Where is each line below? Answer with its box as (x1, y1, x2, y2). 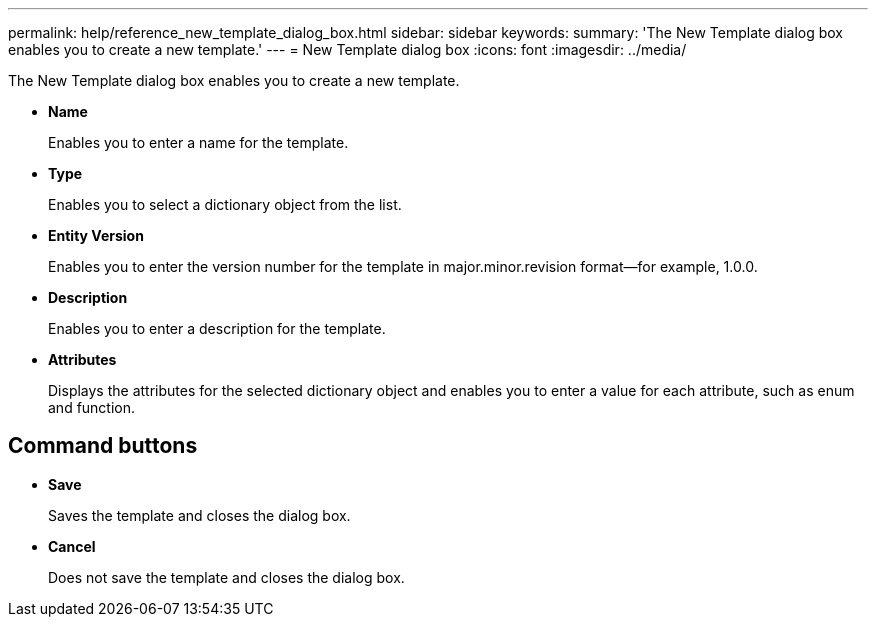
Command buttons (8, 433, 198, 459)
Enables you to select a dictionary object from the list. (48, 196, 402, 213)
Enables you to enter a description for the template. (48, 320, 386, 337)
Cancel (48, 537, 96, 555)
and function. (48, 399, 136, 416)
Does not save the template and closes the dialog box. (48, 568, 405, 586)
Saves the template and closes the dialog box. (48, 506, 351, 524)
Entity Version (48, 227, 144, 244)
